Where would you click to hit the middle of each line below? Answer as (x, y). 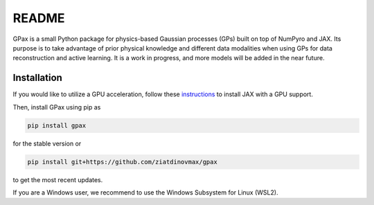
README (39, 18)
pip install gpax (57, 125)
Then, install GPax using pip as (57, 107)
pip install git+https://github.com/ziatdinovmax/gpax (122, 162)
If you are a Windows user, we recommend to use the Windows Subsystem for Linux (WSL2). (145, 192)
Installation (37, 78)
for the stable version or (47, 143)
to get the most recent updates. (58, 179)
